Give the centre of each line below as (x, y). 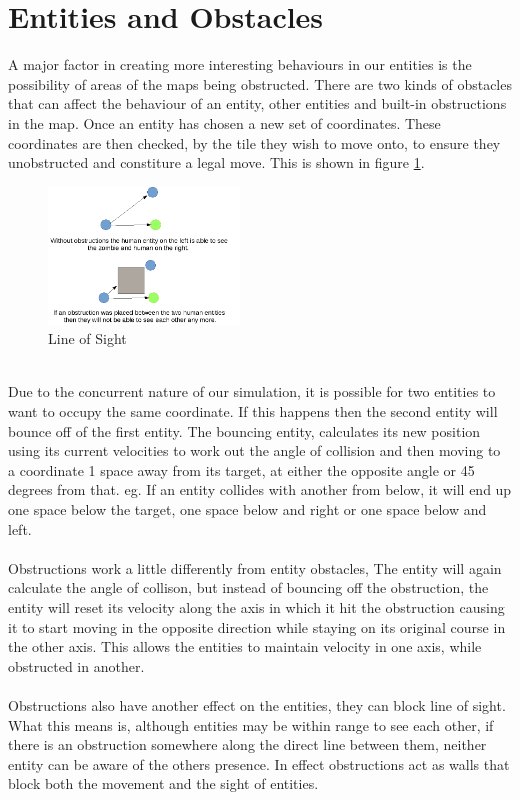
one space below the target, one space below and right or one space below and (247, 509)
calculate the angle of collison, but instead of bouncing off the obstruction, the (248, 587)
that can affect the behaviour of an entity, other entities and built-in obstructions (257, 103)
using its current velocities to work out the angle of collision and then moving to (254, 450)
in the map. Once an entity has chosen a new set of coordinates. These (224, 122)
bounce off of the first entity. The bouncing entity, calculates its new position (244, 430)
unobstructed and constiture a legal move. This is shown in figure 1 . (216, 162)
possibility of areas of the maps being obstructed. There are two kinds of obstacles (260, 83)
